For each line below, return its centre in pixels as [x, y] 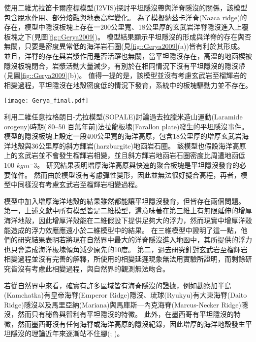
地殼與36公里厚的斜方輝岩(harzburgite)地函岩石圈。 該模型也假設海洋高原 [128, 145]
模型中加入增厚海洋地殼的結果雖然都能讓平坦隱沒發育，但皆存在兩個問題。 [125, 201]
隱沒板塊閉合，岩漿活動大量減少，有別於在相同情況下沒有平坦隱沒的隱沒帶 [125, 65]
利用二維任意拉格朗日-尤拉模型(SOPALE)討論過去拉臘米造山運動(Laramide [123, 116]
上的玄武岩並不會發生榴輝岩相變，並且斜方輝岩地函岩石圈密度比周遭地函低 [125, 155]
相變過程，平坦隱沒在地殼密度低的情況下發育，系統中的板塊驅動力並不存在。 [128, 85]
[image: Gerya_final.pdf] [46, 101]
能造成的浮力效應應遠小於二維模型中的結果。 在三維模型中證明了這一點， [122, 230]
